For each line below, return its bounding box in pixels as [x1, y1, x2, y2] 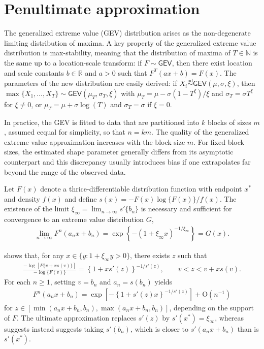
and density [4, 193, 40, 204]
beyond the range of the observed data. [4, 166, 126, 177]
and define [64, 193, 97, 204]
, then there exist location [172, 57, 252, 68]
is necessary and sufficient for [141, 203, 232, 214]
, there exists [129, 249, 170, 260]
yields [154, 276, 173, 287]
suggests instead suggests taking [4, 323, 104, 334]
